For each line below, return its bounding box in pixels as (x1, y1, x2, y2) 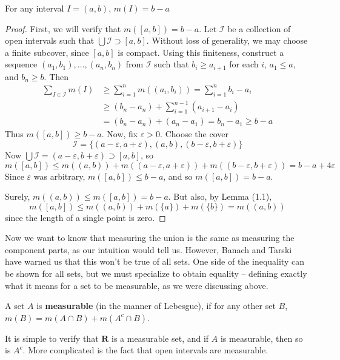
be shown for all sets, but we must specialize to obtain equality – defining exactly (5, 267, 307, 280)
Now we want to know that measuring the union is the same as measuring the (5, 231, 295, 244)
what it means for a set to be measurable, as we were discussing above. (5, 279, 268, 291)
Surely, (5, 190, 30, 203)
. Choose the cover (160, 127, 228, 140)
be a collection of (227, 22, 291, 35)
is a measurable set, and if (112, 331, 209, 344)
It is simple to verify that (5, 331, 99, 344)
